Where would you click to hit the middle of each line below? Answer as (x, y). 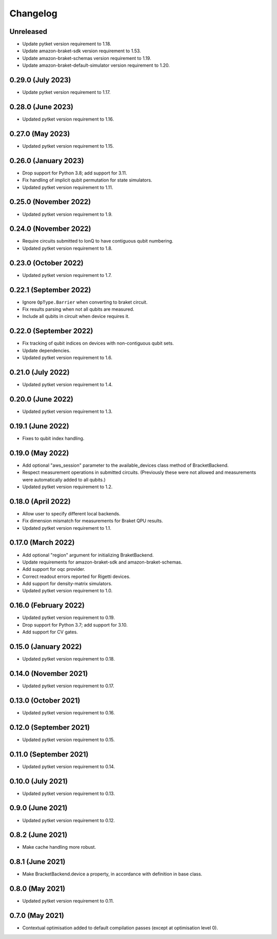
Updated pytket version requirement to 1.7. (67, 275)
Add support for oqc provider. (54, 569)
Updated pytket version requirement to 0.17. (68, 686)
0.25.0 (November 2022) (50, 202)
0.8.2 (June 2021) (38, 835)
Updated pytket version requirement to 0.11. (68, 901)
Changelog (33, 13)
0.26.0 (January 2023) (47, 161)
